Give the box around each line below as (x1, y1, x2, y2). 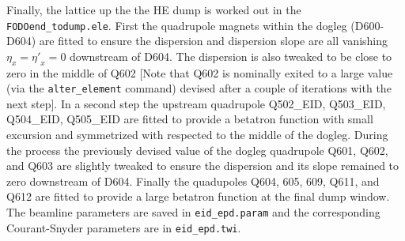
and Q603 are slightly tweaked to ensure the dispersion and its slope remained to (6, 157, 399, 174)
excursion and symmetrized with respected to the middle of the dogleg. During (6, 126, 388, 143)
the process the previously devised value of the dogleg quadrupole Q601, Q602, (6, 141, 388, 158)
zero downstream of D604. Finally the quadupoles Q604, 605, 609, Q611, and (6, 172, 380, 189)
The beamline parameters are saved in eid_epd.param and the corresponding (6, 204, 380, 220)
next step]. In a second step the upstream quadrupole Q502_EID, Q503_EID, (6, 95, 386, 111)
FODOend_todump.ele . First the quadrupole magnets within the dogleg (6, 17, 347, 33)
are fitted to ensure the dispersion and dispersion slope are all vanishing (39, 32, 388, 49)
